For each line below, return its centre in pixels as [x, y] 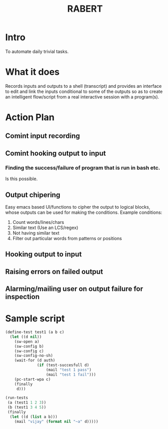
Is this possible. [22, 179]
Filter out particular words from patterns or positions [67, 238]
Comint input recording [43, 136]
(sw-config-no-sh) [34, 356]
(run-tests [17, 398]
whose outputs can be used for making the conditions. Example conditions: [84, 212]
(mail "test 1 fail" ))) [71, 374]
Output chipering [33, 195]
